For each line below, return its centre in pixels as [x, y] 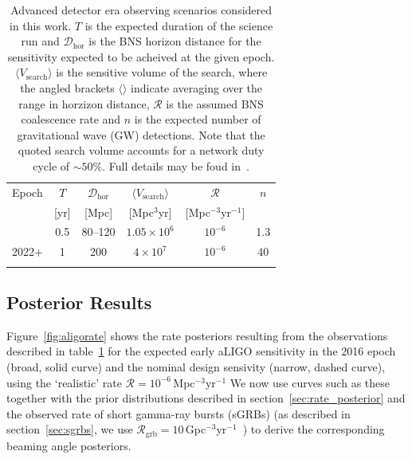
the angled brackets [67, 87]
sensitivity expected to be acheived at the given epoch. [141, 56]
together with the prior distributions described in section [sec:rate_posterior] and [206, 398]
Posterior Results [79, 302]
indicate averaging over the [197, 87]
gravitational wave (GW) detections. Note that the [141, 134]
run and [40, 41]
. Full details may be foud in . [176, 165]
